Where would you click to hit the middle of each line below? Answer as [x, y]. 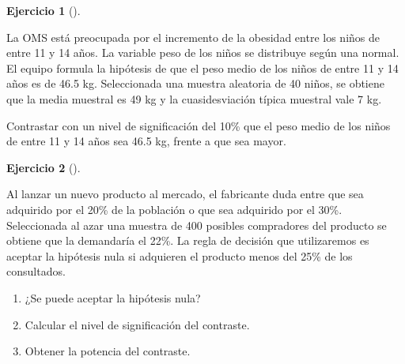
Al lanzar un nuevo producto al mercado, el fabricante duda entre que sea [185, 194]
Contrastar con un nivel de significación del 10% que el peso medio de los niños [199, 125]
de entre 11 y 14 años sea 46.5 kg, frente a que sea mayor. [146, 141]
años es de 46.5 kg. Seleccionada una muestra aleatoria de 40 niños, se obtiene [195, 83]
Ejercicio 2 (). [44, 167]
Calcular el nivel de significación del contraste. [137, 324]
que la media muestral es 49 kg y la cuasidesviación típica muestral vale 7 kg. [194, 98]
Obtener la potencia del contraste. [108, 351]
